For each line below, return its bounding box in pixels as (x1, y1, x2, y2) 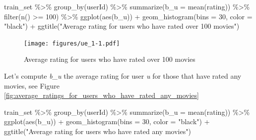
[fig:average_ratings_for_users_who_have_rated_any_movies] (4, 90, 199, 100)
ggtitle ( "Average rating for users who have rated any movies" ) (4, 126, 191, 136)
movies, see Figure (4, 80, 60, 91)
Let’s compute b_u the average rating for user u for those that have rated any (4, 71, 242, 81)
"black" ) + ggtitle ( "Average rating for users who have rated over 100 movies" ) (4, 21, 240, 31)
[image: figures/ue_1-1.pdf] (24, 40, 120, 47)
